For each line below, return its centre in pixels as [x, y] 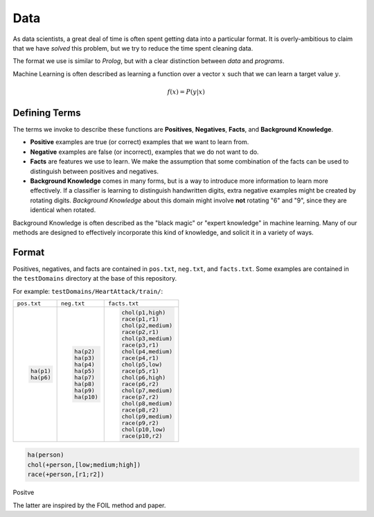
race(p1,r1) [140, 319]
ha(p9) [84, 391]
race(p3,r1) [140, 345]
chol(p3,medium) [147, 339]
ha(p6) [41, 377]
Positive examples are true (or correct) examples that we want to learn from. [140, 142]
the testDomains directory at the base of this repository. [95, 279]
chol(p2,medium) [147, 325]
